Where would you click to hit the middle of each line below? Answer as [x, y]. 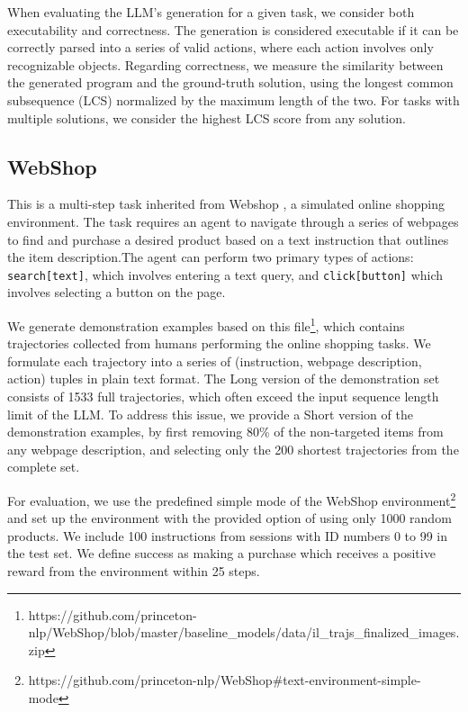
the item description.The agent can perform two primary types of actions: [211, 257]
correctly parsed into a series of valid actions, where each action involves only [220, 47]
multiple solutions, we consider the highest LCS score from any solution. [207, 117]
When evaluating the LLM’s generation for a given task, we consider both [211, 12]
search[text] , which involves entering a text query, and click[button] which [225, 274]
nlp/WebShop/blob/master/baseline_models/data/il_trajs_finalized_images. [244, 632]
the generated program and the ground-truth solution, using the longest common [230, 82]
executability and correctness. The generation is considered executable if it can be [233, 29]
